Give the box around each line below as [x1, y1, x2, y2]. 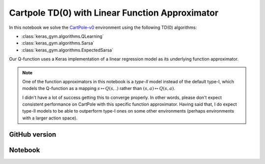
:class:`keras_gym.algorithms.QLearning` [21, 33, 104, 39]
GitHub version [9, 130, 56, 139]
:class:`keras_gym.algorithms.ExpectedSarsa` [21, 47, 114, 53]
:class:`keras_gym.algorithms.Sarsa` [21, 40, 95, 46]
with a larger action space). [22, 115, 78, 121]
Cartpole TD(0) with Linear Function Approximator [9, 7, 218, 18]
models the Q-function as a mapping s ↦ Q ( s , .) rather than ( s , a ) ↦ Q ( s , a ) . [22, 86, 175, 92]
